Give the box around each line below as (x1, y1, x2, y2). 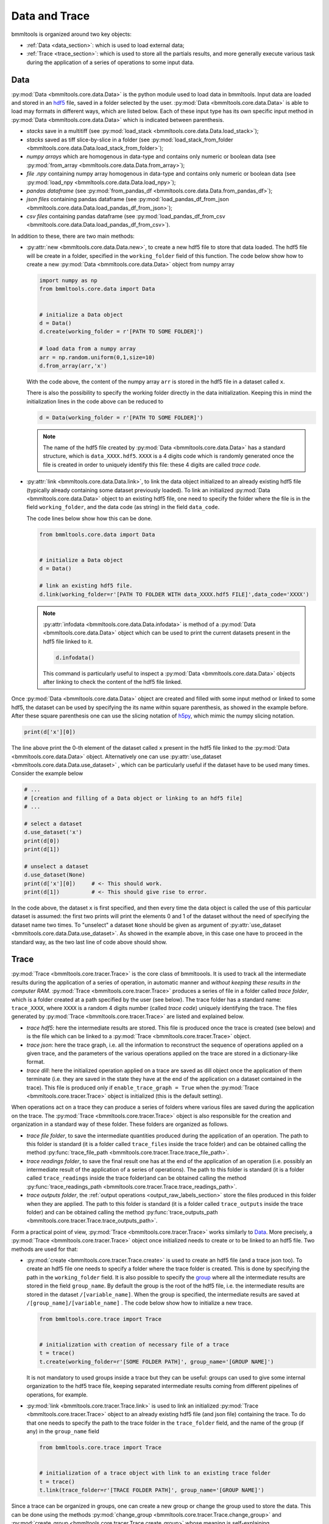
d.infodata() (55, 654, 94, 661)
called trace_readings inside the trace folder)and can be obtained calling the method (26, 1174, 247, 1182)
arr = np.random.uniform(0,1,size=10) (39, 354, 155, 361)
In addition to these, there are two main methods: (11, 232, 135, 240)
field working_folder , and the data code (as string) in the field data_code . (26, 504, 220, 511)
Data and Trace (11, 9, 90, 23)
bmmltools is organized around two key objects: (11, 30, 132, 38)
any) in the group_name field (26, 1428, 100, 1435)
